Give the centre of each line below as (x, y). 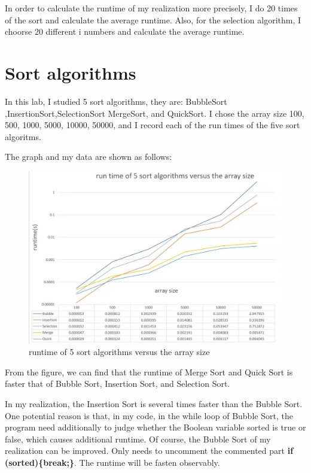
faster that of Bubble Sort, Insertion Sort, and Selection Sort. (118, 383)
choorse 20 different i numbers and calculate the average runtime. (125, 31)
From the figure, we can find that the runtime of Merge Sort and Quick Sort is (149, 372)
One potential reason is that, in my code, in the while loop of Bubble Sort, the (149, 415)
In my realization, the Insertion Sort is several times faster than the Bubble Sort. (154, 404)
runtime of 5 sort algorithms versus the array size (119, 352)
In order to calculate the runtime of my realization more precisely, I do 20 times (151, 8)
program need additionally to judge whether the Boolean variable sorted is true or (155, 427)
